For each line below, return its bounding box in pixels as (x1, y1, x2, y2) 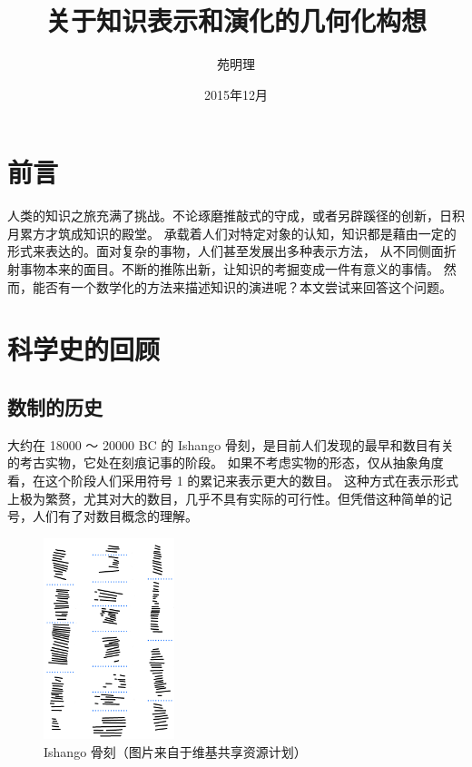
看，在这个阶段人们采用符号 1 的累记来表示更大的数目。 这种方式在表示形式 (7, 470, 458, 489)
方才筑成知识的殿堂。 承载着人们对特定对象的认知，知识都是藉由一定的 (32, 223, 457, 242)
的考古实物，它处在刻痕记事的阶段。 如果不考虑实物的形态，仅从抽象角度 (7, 453, 444, 472)
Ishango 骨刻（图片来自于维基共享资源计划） (44, 742, 307, 761)
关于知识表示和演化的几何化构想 (44, 2, 427, 39)
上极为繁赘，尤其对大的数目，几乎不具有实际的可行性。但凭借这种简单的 (7, 488, 439, 507)
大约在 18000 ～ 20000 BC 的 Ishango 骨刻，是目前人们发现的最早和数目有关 (7, 435, 454, 454)
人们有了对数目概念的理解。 (32, 506, 198, 526)
